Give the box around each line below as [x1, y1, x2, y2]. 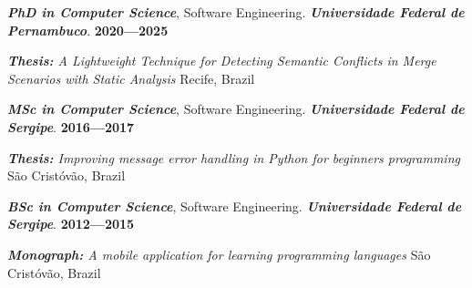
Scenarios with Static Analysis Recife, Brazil [7, 68, 255, 87]
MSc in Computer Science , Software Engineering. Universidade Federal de [7, 99, 465, 118]
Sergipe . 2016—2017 [7, 117, 135, 136]
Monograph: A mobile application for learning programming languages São [7, 244, 431, 263]
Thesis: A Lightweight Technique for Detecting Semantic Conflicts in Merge [7, 51, 436, 70]
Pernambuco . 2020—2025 [7, 20, 169, 39]
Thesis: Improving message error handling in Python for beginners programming [7, 148, 460, 167]
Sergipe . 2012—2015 [7, 214, 135, 233]
